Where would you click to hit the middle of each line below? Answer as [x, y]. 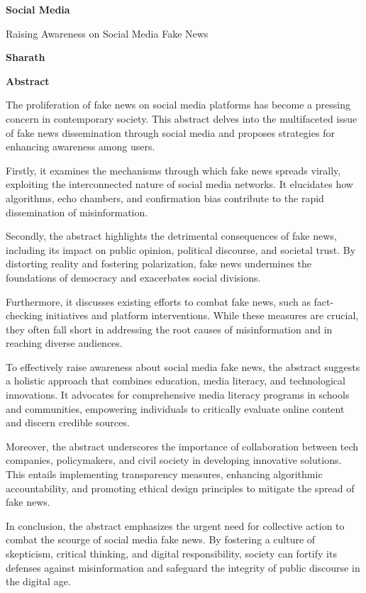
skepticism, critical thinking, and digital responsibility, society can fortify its [171, 553]
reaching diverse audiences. [64, 343]
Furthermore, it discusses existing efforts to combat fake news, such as [158, 301]
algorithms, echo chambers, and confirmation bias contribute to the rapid [165, 198]
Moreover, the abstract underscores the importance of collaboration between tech [182, 446]
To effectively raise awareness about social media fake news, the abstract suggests [183, 366]
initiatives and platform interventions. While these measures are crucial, [202, 315]
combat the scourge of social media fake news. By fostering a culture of [161, 539]
